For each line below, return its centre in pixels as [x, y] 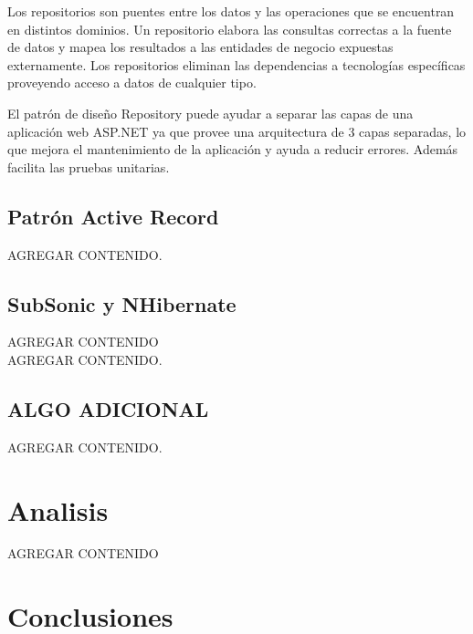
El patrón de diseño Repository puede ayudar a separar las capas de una [210, 113]
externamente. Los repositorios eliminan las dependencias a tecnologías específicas [236, 64]
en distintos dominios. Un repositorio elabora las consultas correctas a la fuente [230, 29]
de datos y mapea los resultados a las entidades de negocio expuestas [200, 47]
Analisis [58, 509]
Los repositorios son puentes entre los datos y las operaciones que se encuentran [231, 11]
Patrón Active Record [113, 216]
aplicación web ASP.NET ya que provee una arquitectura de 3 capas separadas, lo [237, 131]
